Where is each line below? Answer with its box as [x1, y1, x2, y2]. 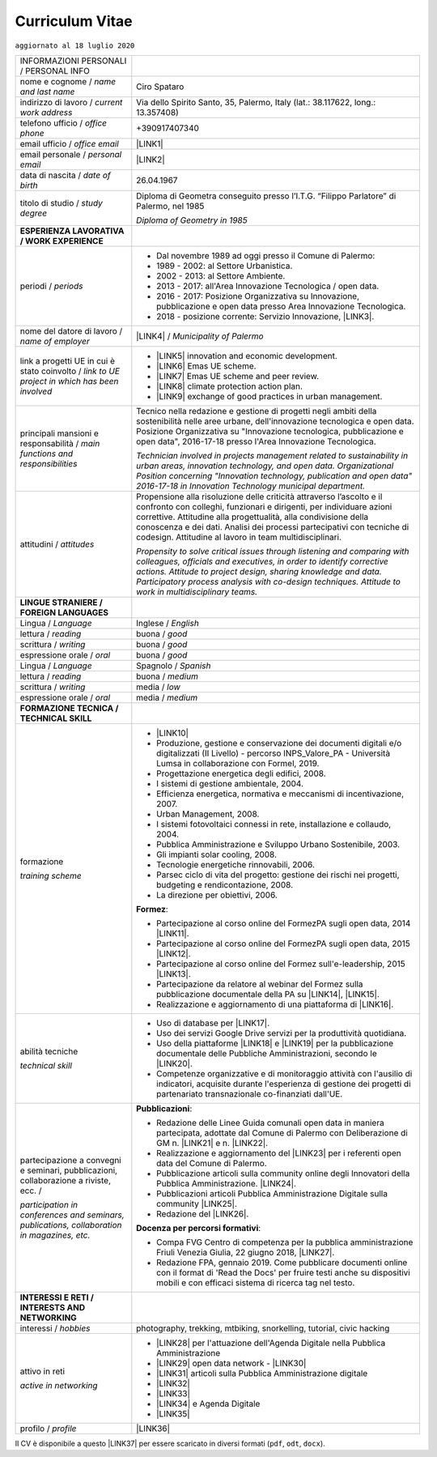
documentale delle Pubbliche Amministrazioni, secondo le [156, 1047, 377, 1059]
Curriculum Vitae [15, 12, 133, 30]
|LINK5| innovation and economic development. [156, 350, 337, 361]
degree [19, 207, 48, 219]
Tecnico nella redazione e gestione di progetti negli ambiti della [136, 405, 377, 416]
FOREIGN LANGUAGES [19, 607, 109, 618]
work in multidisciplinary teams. [136, 586, 258, 597]
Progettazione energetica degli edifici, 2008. [156, 768, 327, 779]
